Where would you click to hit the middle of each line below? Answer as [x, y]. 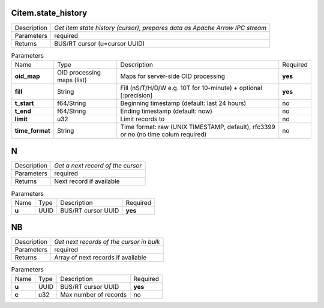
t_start [24, 103]
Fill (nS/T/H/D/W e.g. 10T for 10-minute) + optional [191, 88]
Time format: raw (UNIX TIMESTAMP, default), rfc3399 [198, 127]
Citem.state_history [49, 13]
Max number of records [94, 294]
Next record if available [87, 181]
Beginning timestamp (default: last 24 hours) [183, 103]
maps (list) [72, 80]
